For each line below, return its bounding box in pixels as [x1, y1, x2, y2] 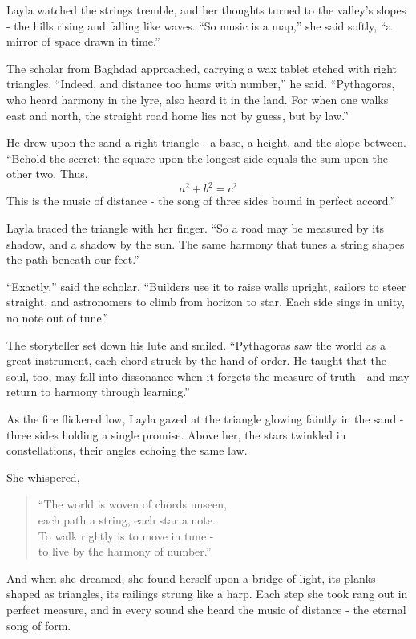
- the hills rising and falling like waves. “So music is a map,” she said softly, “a [6, 17, 392, 34]
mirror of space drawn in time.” [6, 33, 160, 50]
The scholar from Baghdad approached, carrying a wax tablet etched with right [6, 59, 398, 76]
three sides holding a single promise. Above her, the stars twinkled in [6, 426, 346, 443]
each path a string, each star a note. [38, 511, 216, 528]
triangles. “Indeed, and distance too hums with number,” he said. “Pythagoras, [6, 75, 395, 92]
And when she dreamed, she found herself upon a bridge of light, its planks [6, 569, 376, 586]
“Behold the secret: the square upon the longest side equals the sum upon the [6, 149, 388, 166]
